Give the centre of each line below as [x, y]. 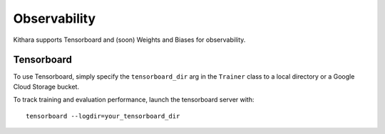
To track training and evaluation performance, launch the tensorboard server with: [134, 100]
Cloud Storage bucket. [46, 86]
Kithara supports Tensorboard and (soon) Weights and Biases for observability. [129, 40]
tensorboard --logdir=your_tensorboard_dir [103, 116]
